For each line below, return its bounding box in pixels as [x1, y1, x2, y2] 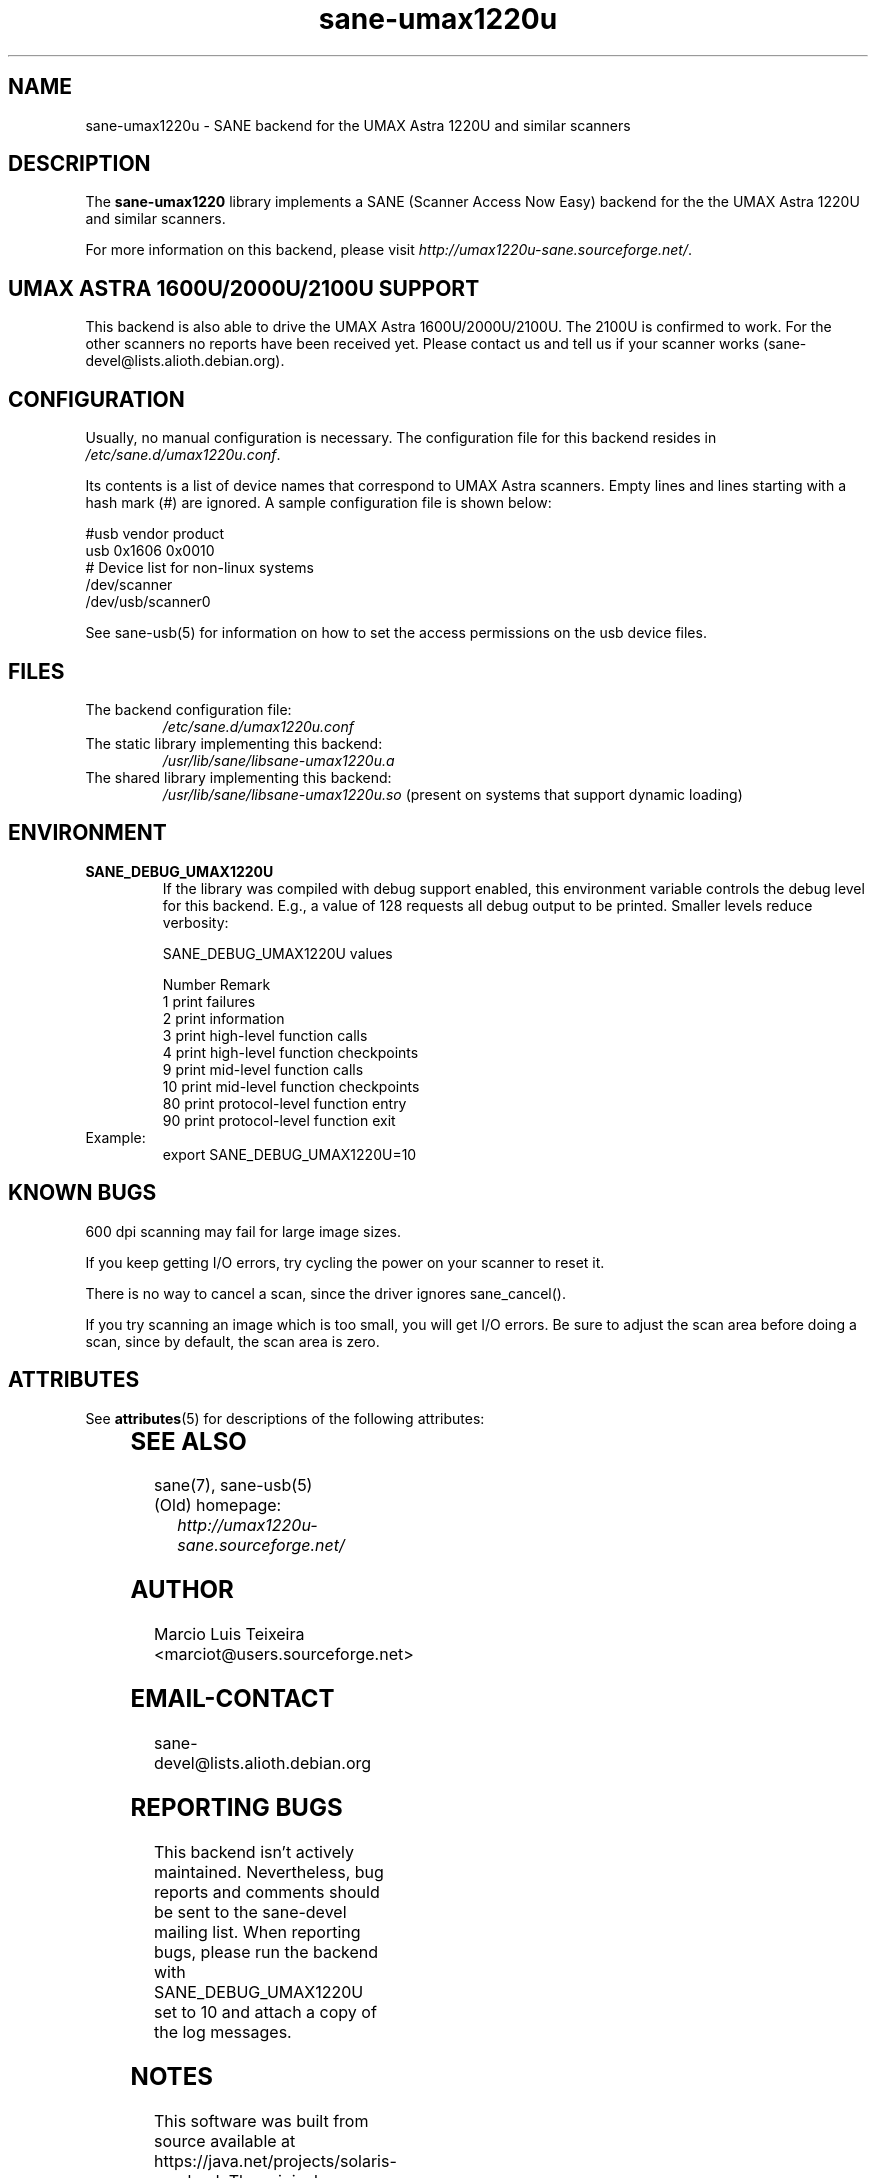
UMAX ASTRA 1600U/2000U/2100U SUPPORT [8, 275, 480, 301]
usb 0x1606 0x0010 [85, 542, 215, 560]
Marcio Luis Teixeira [153, 1624, 305, 1645]
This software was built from [153, 2110, 369, 2131]
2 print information [162, 1009, 285, 1027]
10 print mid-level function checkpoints [162, 1077, 420, 1095]
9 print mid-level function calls [162, 1060, 364, 1078]
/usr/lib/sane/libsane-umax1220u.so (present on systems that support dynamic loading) [162, 785, 743, 803]
